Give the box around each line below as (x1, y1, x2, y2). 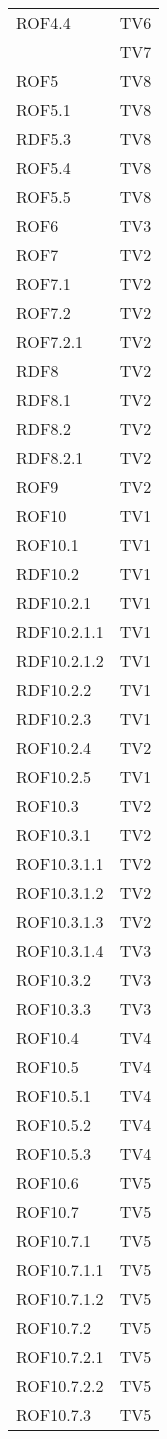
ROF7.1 (16, 272, 71, 295)
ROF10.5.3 (16, 1142, 92, 1165)
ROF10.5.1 (16, 1084, 92, 1107)
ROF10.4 (16, 1026, 79, 1049)
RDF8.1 (16, 388, 71, 411)
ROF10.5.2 (16, 1113, 92, 1136)
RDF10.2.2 (16, 678, 92, 701)
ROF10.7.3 (16, 1403, 92, 1426)
